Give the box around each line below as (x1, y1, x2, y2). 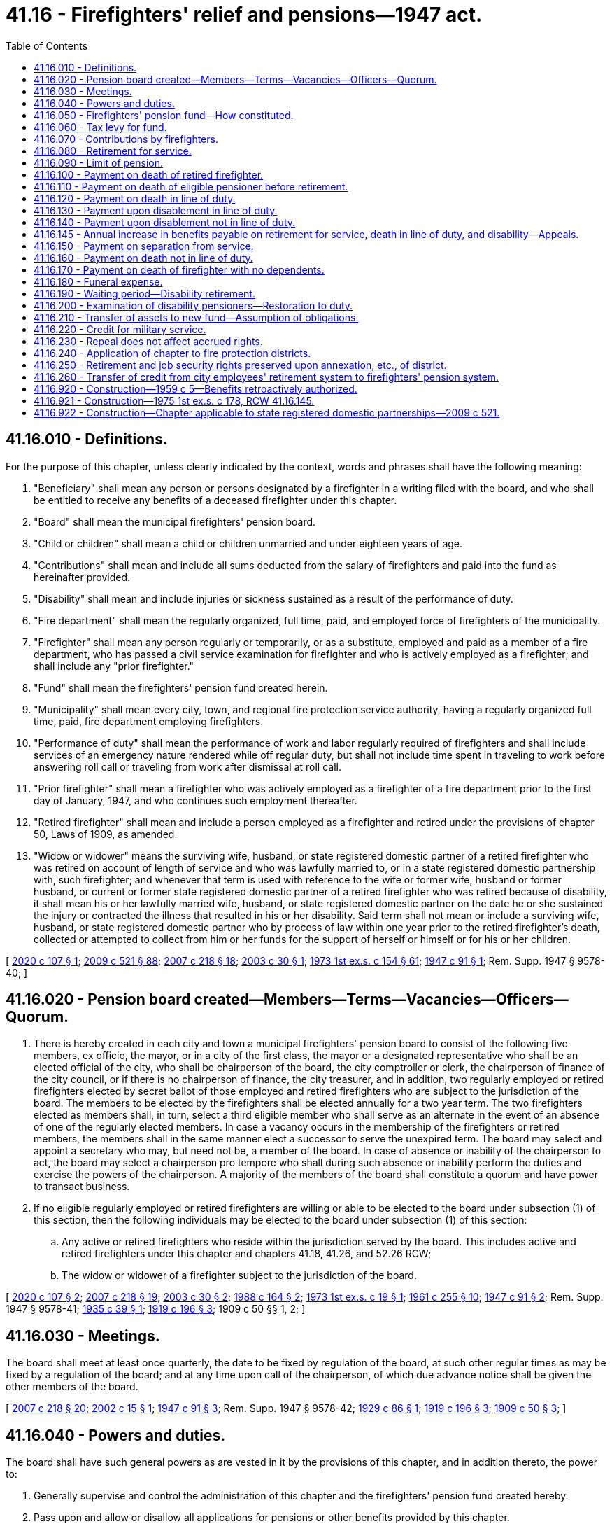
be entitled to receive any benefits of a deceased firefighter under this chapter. (34, 493, 397, 506)
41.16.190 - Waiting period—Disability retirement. (34, 287, 255, 300)
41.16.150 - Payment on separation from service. (34, 239, 254, 252)
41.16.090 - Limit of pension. (34, 156, 164, 169)
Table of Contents (6, 39, 88, 52)
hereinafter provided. (34, 570, 131, 583)
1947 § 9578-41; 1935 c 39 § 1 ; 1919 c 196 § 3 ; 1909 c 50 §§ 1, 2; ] (6, 1303, 306, 1315)
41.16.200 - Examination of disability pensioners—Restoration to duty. (34, 299, 353, 311)
